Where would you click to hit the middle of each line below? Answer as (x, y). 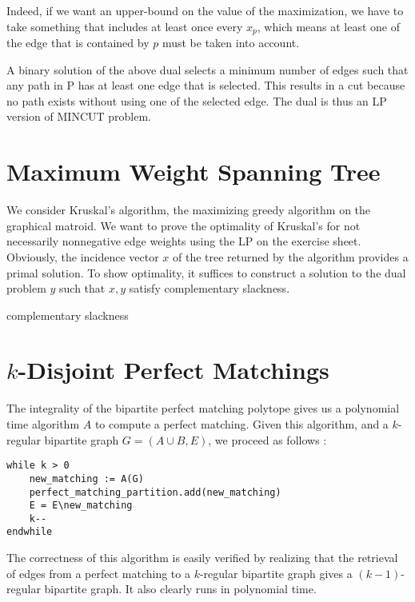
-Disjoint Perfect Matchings (174, 370)
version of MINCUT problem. (79, 116)
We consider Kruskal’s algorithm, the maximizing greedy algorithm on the (189, 210)
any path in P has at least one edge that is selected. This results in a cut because (206, 85)
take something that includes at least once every (125, 26)
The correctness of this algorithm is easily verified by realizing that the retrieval (202, 558)
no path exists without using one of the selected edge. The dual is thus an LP (197, 100)
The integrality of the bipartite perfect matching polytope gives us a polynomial (203, 408)
